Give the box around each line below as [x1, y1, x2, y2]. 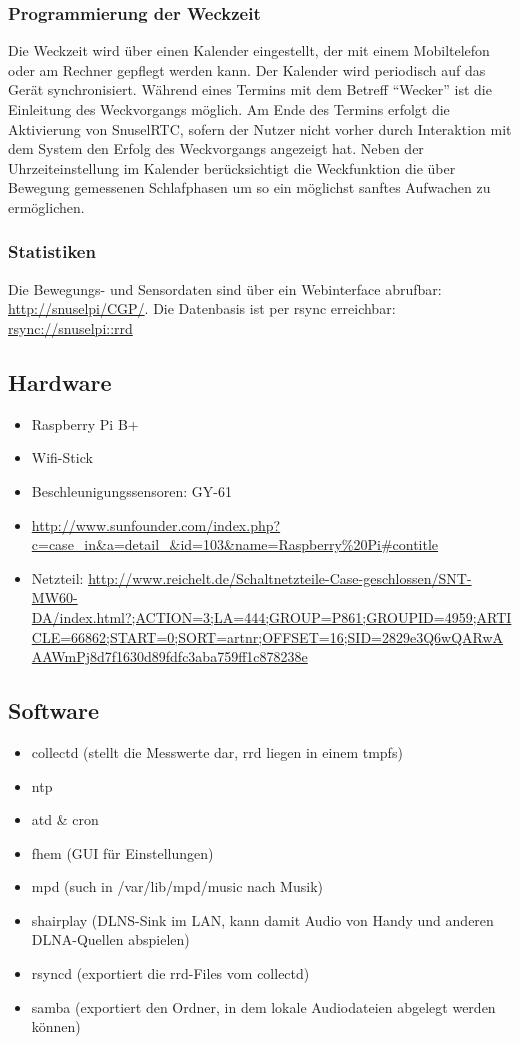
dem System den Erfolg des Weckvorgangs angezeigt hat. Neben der [8, 138, 424, 159]
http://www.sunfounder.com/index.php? [31, 514, 281, 535]
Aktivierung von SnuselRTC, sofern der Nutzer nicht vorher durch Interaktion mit [8, 118, 512, 139]
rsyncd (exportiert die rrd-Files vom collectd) [31, 963, 310, 984]
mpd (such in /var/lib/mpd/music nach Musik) [31, 876, 323, 897]
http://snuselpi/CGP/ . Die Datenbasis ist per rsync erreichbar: [8, 298, 396, 319]
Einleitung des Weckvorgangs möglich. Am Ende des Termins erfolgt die [8, 99, 450, 119]
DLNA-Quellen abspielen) [31, 929, 190, 950]
